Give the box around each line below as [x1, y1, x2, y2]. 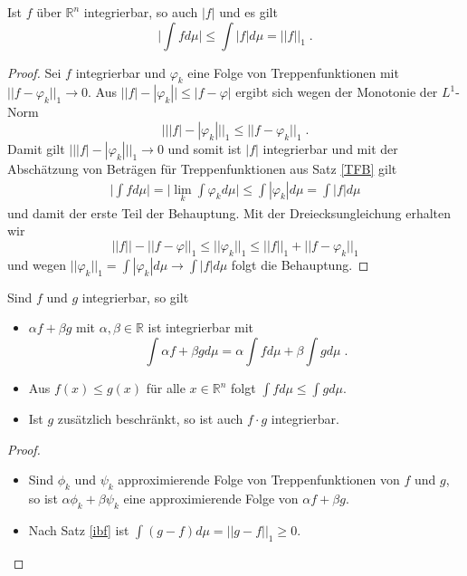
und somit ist [167, 139, 242, 158]
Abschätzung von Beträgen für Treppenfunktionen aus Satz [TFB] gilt [7, 158, 397, 178]
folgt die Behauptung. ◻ [231, 254, 369, 274]
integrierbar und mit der [262, 139, 398, 158]
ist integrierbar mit [148, 318, 254, 337]
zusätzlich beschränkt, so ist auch [57, 409, 243, 427]
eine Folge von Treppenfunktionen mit [187, 62, 399, 82]
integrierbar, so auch [83, 3, 198, 21]
